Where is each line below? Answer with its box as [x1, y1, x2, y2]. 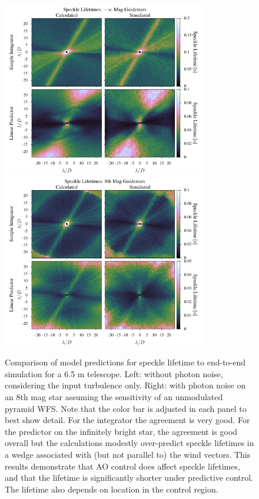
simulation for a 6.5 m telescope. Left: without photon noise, [5, 367, 223, 380]
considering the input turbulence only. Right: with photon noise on [5, 379, 246, 391]
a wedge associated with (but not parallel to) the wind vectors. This [5, 448, 251, 461]
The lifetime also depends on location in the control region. [5, 483, 218, 495]
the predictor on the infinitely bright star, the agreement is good [5, 425, 238, 437]
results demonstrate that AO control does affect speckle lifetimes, [5, 460, 240, 472]
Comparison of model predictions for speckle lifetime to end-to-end [5, 356, 246, 368]
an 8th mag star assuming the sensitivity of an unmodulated [5, 391, 223, 403]
